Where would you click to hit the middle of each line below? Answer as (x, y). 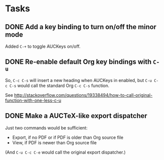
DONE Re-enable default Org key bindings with (78, 62)
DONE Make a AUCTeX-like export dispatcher (76, 116)
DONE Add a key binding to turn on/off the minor (81, 27)
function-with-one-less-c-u (33, 100)
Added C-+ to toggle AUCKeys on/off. (43, 46)
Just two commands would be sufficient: (46, 128)
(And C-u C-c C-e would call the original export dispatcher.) (66, 152)
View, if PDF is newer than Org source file (54, 142)
